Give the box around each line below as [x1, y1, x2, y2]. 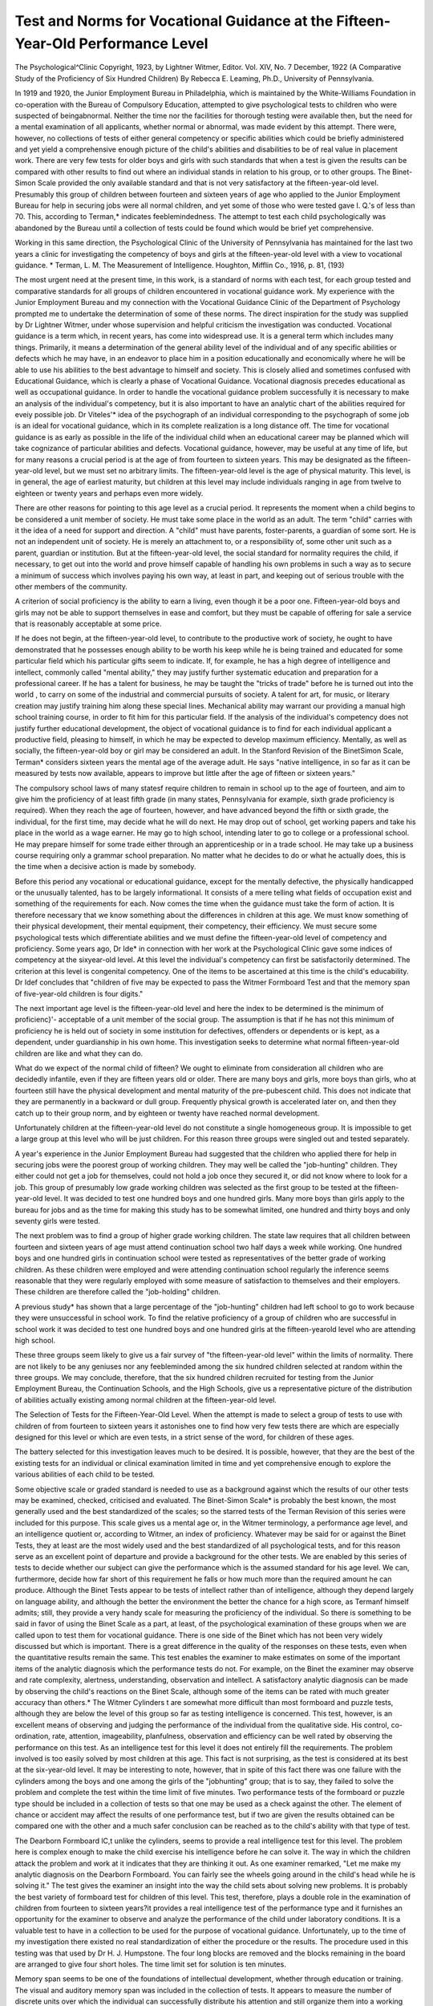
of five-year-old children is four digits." [14, 989, 144, 998]
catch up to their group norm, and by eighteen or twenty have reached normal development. [14, 1108, 320, 1118]
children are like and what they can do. [14, 1048, 144, 1058]
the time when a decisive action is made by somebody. [14, 862, 196, 871]
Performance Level [79, 35, 208, 52]
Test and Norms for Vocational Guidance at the [14, 12, 334, 30]
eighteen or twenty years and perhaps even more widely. [14, 488, 204, 497]
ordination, [14, 1732, 51, 1741]
